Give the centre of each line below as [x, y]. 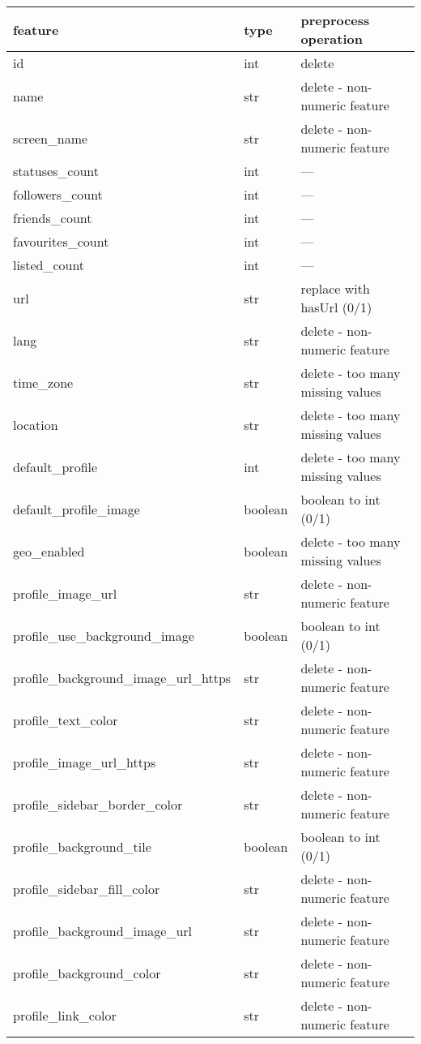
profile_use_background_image [104, 635]
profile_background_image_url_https [122, 677]
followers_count [58, 194]
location [36, 424]
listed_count [49, 265]
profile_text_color [66, 720]
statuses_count [56, 171]
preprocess [335, 20]
